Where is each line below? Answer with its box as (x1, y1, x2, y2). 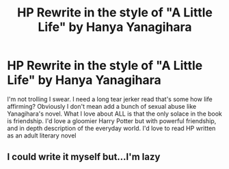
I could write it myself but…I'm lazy (7, 151, 161, 163)
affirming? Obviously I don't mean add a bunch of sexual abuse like (7, 102, 197, 110)
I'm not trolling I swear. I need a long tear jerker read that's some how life (7, 94, 213, 103)
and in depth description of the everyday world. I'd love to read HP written (7, 124, 216, 132)
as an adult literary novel (7, 131, 77, 140)
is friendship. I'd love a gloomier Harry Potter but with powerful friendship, (7, 116, 217, 125)
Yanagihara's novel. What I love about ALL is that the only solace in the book (7, 109, 222, 118)
